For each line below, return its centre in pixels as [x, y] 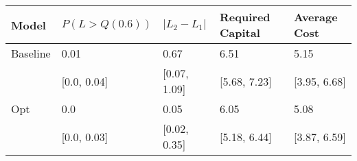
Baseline [31, 53]
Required [245, 17]
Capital [240, 33]
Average [316, 17]
